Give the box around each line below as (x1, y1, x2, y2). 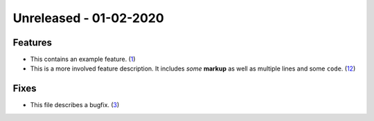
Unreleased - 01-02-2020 (12, 10, 164, 26)
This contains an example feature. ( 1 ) (30, 55, 136, 64)
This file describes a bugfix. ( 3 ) (30, 101, 120, 109)
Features (12, 37, 52, 48)
